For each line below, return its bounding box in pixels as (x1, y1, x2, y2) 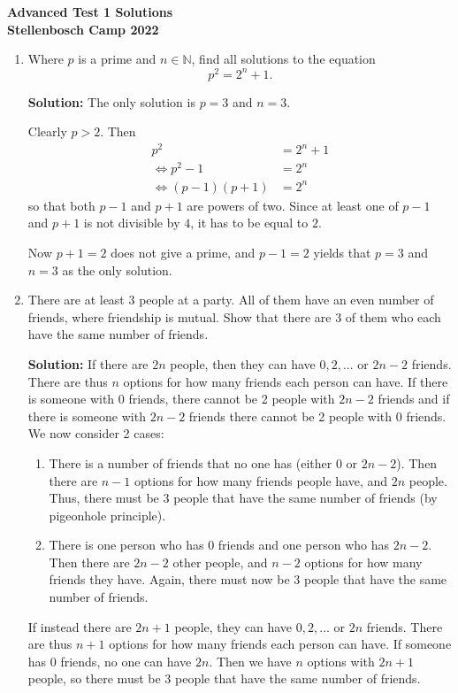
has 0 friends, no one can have (27, 651, 192, 670)
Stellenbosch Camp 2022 (7, 19, 159, 38)
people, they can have (174, 617, 293, 635)
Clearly (27, 122, 67, 141)
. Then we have (209, 651, 292, 670)
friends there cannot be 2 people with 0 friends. (188, 406, 447, 425)
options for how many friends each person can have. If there (123, 372, 448, 390)
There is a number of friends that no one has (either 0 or (49, 453, 358, 472)
